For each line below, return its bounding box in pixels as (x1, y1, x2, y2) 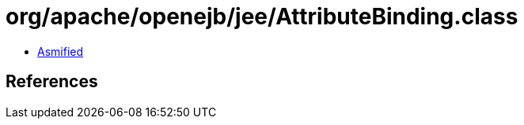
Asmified (37, 44, 84, 58)
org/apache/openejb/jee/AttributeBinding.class (6, 3, 518, 30)
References (6, 72, 98, 92)
